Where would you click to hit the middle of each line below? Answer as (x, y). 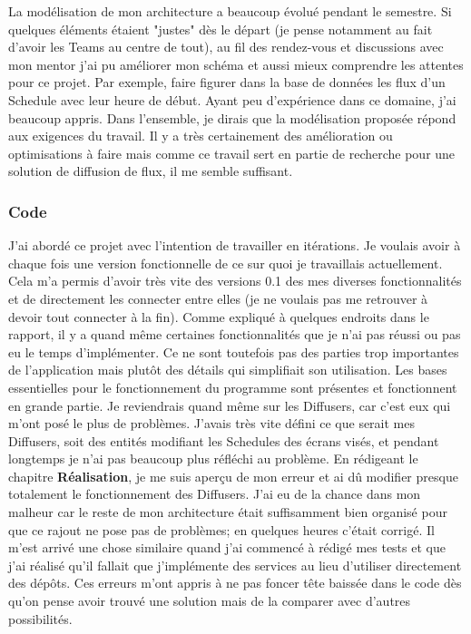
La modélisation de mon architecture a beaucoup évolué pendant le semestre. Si (230, 11)
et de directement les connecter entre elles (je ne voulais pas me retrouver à (218, 298)
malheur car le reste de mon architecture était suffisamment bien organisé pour (228, 512)
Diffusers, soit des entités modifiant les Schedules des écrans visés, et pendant (224, 440)
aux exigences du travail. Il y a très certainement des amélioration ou (201, 136)
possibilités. (40, 618)
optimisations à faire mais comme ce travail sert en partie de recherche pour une (232, 153)
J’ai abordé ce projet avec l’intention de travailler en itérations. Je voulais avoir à (235, 245)
